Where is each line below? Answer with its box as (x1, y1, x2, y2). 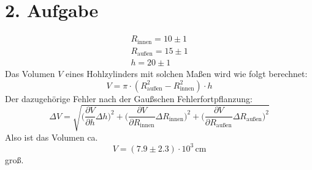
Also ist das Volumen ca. (5, 130, 98, 143)
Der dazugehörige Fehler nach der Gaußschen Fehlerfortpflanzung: (5, 92, 253, 105)
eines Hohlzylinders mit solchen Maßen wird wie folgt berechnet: (66, 67, 308, 80)
